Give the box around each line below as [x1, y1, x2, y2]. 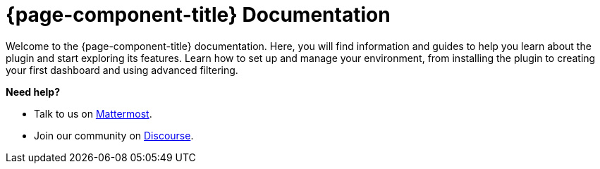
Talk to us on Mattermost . [34, 107, 152, 120]
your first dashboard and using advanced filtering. [6, 63, 238, 76]
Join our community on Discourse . [34, 129, 194, 142]
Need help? [6, 85, 60, 98]
